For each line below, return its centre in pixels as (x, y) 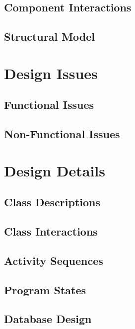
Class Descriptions (52, 202)
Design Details (55, 170)
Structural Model (50, 37)
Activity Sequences (54, 260)
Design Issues (51, 73)
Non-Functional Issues (62, 134)
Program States (45, 289)
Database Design (48, 319)
